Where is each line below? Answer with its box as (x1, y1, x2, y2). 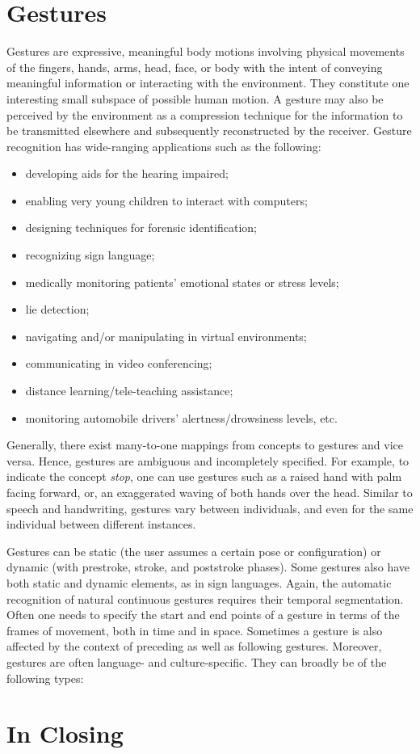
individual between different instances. (6, 516, 196, 533)
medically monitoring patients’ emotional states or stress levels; (25, 273, 339, 290)
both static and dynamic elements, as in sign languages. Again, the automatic (6, 574, 392, 591)
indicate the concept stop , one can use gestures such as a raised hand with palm (6, 468, 402, 485)
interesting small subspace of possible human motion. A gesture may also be (6, 90, 384, 107)
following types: (6, 669, 84, 686)
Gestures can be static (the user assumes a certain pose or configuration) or (6, 542, 381, 559)
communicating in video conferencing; (25, 355, 212, 372)
